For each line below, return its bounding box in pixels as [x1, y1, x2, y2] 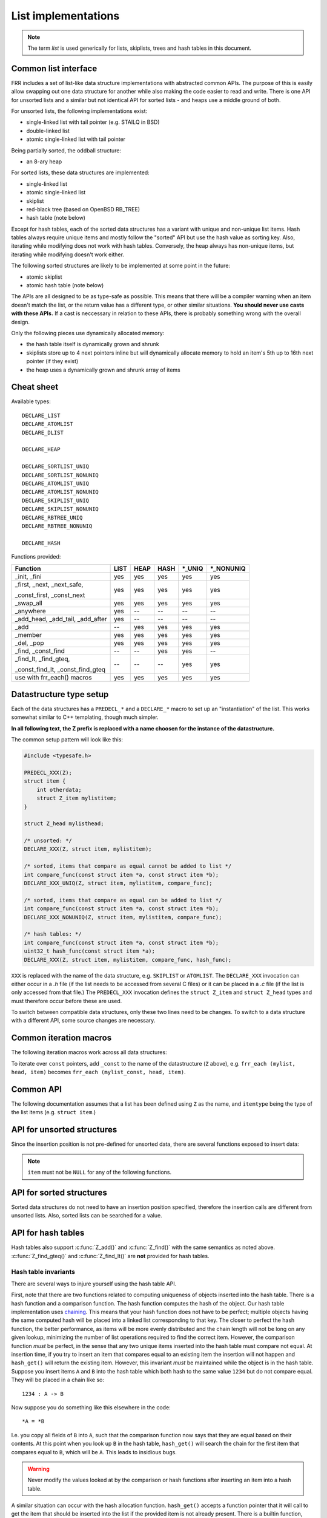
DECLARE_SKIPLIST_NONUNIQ [22, 506, 99, 512]
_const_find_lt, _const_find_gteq [15, 665, 106, 673]
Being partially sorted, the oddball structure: [11, 146, 121, 154]
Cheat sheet [11, 382, 59, 392]
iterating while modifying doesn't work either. [11, 251, 124, 258]
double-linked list [26, 127, 70, 134]
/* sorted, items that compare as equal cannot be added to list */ [24, 863, 232, 870]
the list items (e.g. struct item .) [11, 1109, 96, 1116]
